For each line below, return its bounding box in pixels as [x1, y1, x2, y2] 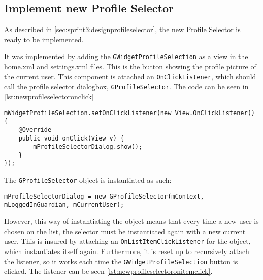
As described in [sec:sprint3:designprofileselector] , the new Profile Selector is [4, 24, 241, 35]
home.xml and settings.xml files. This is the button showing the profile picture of [4, 61, 256, 72]
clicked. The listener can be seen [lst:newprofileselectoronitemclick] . [4, 266, 213, 276]
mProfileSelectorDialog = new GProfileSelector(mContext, [4, 192, 204, 200]
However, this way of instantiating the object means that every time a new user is [4, 216, 259, 227]
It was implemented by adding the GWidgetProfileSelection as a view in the [4, 51, 248, 62]
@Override [18, 126, 52, 133]
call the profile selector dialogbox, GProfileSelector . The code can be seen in [4, 81, 249, 92]
